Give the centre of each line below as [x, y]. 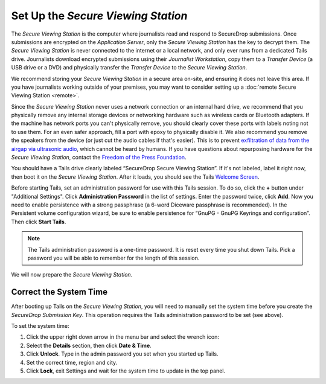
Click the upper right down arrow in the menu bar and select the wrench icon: [123, 337]
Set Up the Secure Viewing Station [99, 16]
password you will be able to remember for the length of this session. [113, 258]
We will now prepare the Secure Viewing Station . [72, 275]
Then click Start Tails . [39, 222]
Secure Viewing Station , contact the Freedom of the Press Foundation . [99, 158]
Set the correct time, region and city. [72, 362]
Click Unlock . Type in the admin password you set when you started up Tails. [122, 354]
